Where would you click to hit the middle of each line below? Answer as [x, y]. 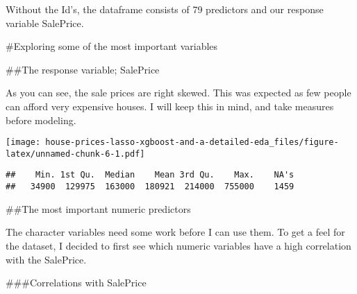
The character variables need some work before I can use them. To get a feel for [175, 232]
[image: [23, 142]
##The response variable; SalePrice [83, 69]
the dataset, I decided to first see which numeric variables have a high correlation [178, 245]
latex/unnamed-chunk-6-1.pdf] [75, 154]
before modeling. [41, 120]
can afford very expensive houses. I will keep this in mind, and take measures [170, 106]
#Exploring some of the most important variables [112, 46]
